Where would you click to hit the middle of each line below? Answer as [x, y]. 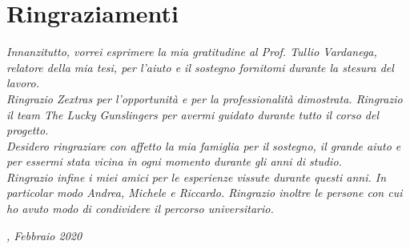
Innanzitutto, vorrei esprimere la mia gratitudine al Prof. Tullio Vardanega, [192, 52]
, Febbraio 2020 [44, 235]
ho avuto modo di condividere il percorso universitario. [140, 209]
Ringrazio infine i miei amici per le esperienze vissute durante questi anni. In [197, 177]
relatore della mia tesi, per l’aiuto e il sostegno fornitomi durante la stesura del [200, 67]
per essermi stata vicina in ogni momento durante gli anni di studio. [174, 161]
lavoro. [23, 83]
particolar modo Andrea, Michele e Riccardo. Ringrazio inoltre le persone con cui [205, 193]
